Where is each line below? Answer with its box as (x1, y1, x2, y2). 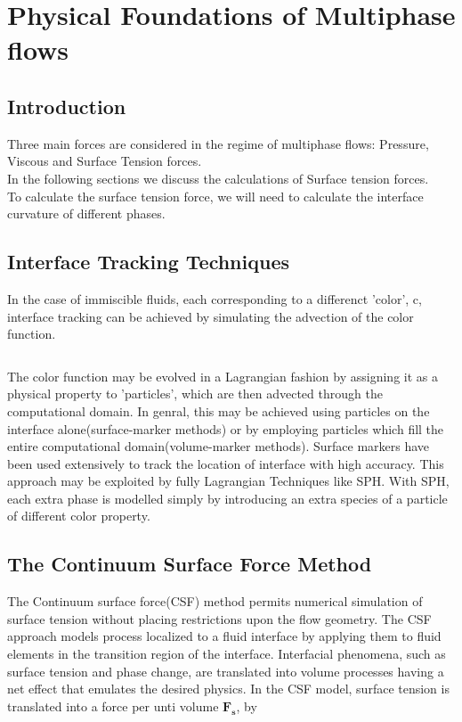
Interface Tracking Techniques (7, 248, 289, 275)
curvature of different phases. (7, 204, 166, 223)
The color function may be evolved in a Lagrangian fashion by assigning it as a (7, 366, 438, 385)
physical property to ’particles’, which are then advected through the (7, 384, 383, 403)
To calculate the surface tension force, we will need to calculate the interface (7, 186, 424, 205)
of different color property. (7, 506, 150, 525)
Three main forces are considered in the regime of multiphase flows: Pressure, (7, 134, 429, 152)
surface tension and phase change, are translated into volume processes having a (7, 661, 444, 680)
